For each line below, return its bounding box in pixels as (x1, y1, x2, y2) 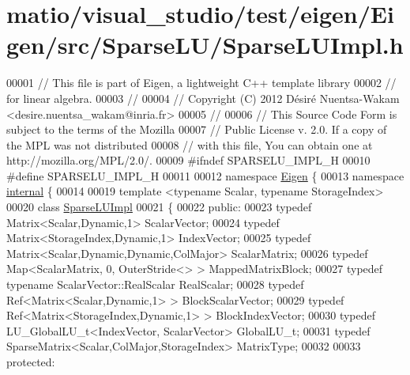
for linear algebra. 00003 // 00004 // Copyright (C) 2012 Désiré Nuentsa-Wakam (6, 89, 400, 106)
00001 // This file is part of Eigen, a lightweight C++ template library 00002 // (6, 74, 397, 91)
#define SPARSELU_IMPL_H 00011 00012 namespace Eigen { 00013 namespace (6, 167, 404, 184)
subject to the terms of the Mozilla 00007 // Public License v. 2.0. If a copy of (6, 121, 387, 138)
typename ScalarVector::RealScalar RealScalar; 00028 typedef (6, 276, 304, 293)
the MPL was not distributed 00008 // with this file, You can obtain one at (6, 136, 373, 153)
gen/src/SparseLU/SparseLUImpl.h (6, 28, 404, 61)
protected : (6, 354, 55, 369)
